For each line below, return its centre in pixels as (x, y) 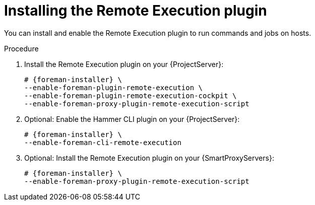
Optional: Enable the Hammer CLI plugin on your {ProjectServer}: (132, 119)
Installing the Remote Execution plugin (136, 11)
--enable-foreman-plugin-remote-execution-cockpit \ (131, 95)
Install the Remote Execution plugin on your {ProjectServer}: (124, 64)
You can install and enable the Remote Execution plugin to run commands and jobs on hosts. (158, 33)
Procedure (21, 48)
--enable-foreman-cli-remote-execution (103, 142)
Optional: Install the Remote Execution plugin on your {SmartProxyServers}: (149, 158)
